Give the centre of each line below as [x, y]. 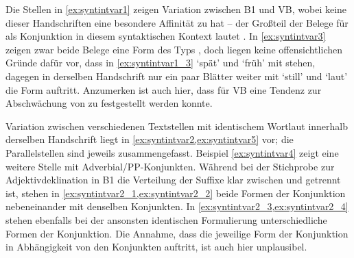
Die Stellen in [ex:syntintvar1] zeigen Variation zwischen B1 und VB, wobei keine [176, 9]
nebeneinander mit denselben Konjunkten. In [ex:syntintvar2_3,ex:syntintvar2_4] [177, 206]
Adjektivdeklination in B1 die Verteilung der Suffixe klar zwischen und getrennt [173, 180]
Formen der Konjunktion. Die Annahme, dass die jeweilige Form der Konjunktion [177, 233]
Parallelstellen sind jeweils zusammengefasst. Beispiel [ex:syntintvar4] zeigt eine [172, 152]
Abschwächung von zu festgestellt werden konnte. [109, 103]
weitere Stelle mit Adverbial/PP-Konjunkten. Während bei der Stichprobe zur [170, 166]
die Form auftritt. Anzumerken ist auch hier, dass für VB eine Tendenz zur [164, 89]
